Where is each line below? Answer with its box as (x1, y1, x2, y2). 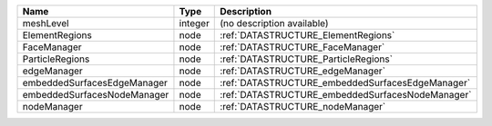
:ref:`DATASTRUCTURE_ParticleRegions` (220, 53, 394, 65)
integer (179, 17, 210, 29)
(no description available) (220, 17, 329, 29)
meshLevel (22, 17, 69, 29)
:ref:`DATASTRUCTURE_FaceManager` (220, 41, 385, 53)
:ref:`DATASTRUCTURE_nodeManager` (220, 101, 386, 112)
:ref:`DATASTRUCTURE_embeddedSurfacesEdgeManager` (220, 77, 471, 89)
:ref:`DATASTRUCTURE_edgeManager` (220, 64, 386, 77)
